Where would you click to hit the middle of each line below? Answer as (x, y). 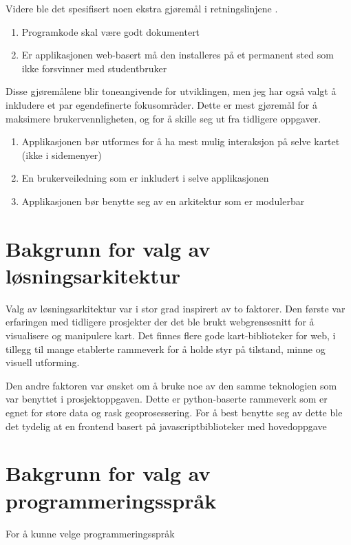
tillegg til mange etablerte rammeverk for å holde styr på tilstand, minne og (166, 349)
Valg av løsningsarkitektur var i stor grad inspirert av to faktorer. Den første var (175, 308)
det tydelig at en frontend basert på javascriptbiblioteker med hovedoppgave (166, 426)
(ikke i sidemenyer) (62, 154)
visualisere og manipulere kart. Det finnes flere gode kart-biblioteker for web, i (171, 335)
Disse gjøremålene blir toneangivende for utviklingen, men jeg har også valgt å (171, 91)
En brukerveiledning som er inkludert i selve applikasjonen (145, 178)
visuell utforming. (43, 362)
